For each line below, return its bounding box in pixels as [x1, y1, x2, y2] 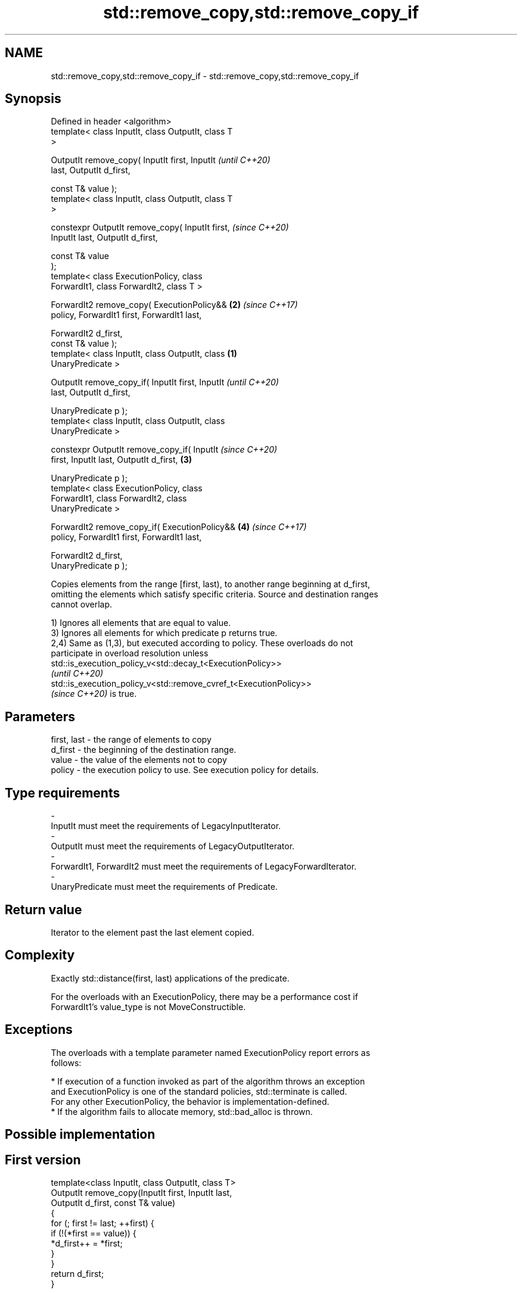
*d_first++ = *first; [51, 1238, 123, 1248]
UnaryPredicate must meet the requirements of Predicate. [51, 881, 278, 892]
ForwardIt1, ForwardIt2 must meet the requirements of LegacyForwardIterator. [51, 861, 357, 872]
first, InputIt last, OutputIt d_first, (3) [51, 454, 192, 465]
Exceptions [5, 1022, 73, 1037]
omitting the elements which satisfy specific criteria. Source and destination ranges [51, 589, 378, 600]
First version [5, 1152, 81, 1167]
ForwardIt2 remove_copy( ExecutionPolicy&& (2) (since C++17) [51, 300, 298, 310]
